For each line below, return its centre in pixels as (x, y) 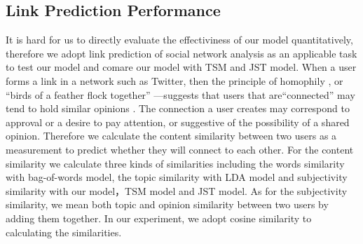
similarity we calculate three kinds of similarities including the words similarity (175, 163)
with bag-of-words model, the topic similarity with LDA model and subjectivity (177, 177)
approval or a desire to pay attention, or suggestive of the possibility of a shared (178, 122)
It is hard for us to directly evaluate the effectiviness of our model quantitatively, (179, 40)
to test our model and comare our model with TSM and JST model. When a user (181, 67)
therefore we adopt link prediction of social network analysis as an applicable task (181, 53)
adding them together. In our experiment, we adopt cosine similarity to (159, 218)
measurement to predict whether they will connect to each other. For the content (180, 149)
